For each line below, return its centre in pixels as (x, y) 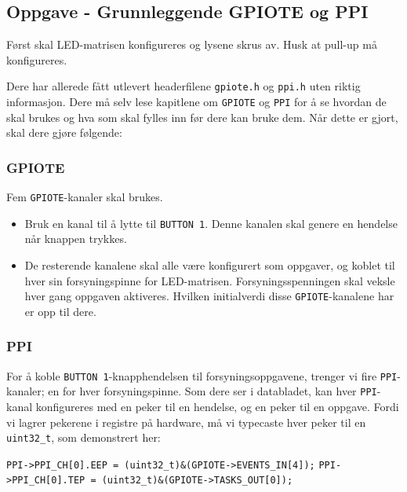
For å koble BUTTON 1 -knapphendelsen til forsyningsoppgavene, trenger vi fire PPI (202, 375)
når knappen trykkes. (76, 239)
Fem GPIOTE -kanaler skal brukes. (85, 197)
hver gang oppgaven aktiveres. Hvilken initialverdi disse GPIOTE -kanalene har (209, 296)
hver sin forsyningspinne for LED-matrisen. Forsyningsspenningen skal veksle (210, 280)
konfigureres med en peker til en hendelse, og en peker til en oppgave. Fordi (217, 406)
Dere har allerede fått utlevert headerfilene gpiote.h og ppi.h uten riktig (184, 86)
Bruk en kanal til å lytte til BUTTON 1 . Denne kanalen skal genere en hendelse (211, 223)
